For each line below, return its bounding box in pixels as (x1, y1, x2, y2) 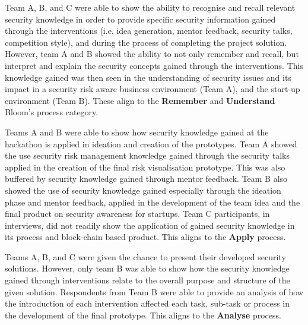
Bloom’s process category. (5, 106, 99, 118)
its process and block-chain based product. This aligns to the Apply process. (5, 231, 286, 243)
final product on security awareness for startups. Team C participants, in (5, 207, 270, 220)
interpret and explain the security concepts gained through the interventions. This (5, 59, 303, 71)
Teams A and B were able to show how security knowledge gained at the (5, 125, 269, 138)
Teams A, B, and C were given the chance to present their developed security (5, 250, 286, 263)
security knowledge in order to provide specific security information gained (5, 12, 276, 25)
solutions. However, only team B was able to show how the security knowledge (5, 262, 290, 274)
